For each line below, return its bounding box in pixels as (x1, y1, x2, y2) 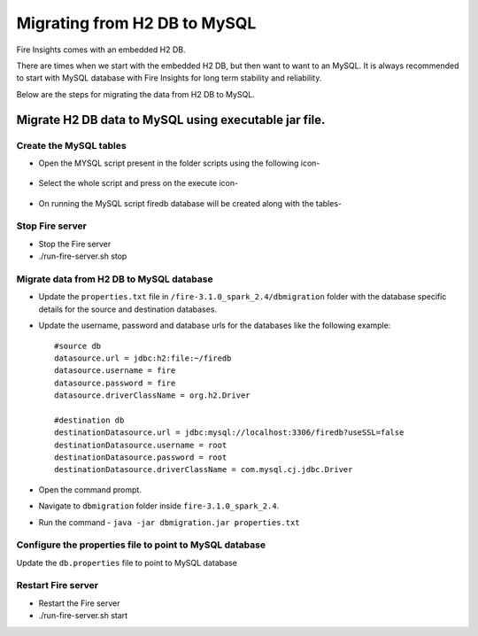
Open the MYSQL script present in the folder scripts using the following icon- (38, 158, 320, 168)
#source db (54, 341, 102, 351)
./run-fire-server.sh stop (38, 251, 127, 261)
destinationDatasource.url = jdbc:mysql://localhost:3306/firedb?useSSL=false (54, 428, 405, 438)
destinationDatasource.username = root (54, 439, 227, 450)
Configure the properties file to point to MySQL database (16, 539, 266, 551)
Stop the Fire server (38, 238, 112, 249)
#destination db (54, 415, 125, 425)
